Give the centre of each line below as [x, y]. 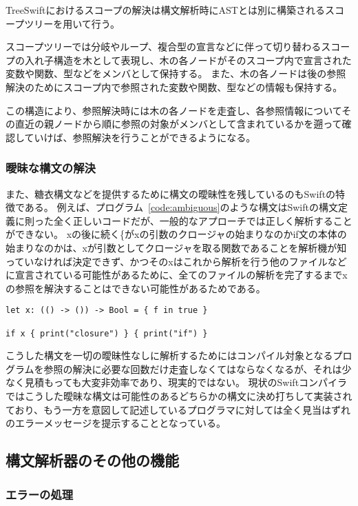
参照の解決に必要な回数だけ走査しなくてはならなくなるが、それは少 [198, 368]
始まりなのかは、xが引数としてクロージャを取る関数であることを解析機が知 [176, 247]
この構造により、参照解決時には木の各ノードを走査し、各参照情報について [174, 110]
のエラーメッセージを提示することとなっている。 [116, 423]
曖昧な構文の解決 [51, 168]
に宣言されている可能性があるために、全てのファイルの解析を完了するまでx [177, 275]
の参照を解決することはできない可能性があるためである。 [136, 288]
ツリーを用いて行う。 [72, 23]
